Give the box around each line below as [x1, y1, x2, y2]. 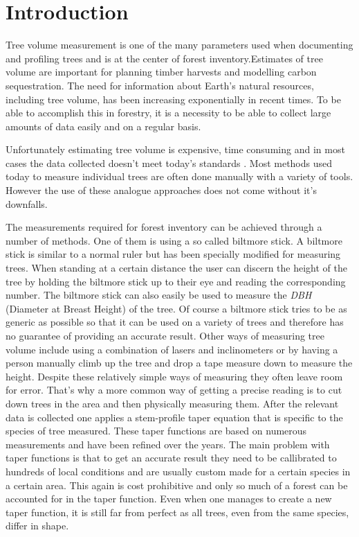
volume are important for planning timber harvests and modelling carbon [6, 64, 317, 79]
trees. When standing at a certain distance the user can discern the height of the [6, 261, 348, 275]
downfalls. [6, 196, 48, 211]
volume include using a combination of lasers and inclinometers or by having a [6, 342, 338, 356]
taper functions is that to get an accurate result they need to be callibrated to [6, 450, 337, 465]
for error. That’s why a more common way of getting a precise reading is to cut [6, 382, 342, 397]
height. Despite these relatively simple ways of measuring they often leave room [6, 369, 343, 383]
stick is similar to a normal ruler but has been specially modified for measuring [6, 247, 341, 261]
